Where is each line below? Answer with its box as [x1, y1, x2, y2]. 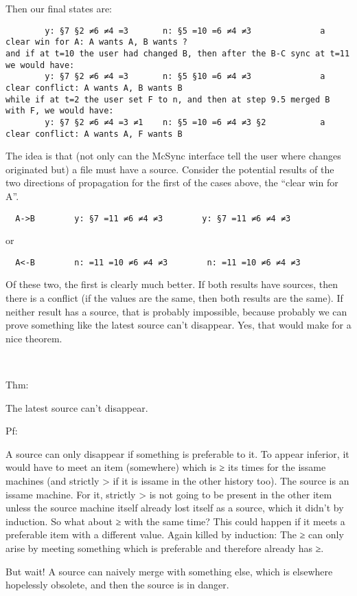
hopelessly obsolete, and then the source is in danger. [5, 577, 229, 592]
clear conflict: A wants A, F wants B [5, 129, 183, 139]
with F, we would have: [5, 106, 114, 116]
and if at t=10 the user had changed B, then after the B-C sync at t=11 [5, 48, 350, 58]
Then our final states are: [5, 1, 113, 15]
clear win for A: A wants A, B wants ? [5, 37, 187, 47]
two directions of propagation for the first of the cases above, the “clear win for [5, 175, 338, 190]
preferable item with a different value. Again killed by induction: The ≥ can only [5, 527, 344, 542]
